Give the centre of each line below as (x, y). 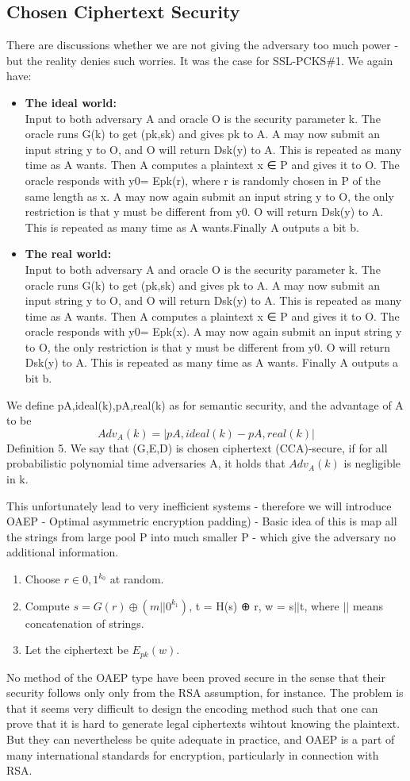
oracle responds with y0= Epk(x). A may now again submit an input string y (213, 331)
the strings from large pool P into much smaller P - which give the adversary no (201, 536)
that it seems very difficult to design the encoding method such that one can (192, 708)
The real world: (68, 254)
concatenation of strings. (84, 623)
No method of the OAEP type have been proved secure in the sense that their (196, 677)
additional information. (63, 552)
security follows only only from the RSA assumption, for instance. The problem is (205, 693)
